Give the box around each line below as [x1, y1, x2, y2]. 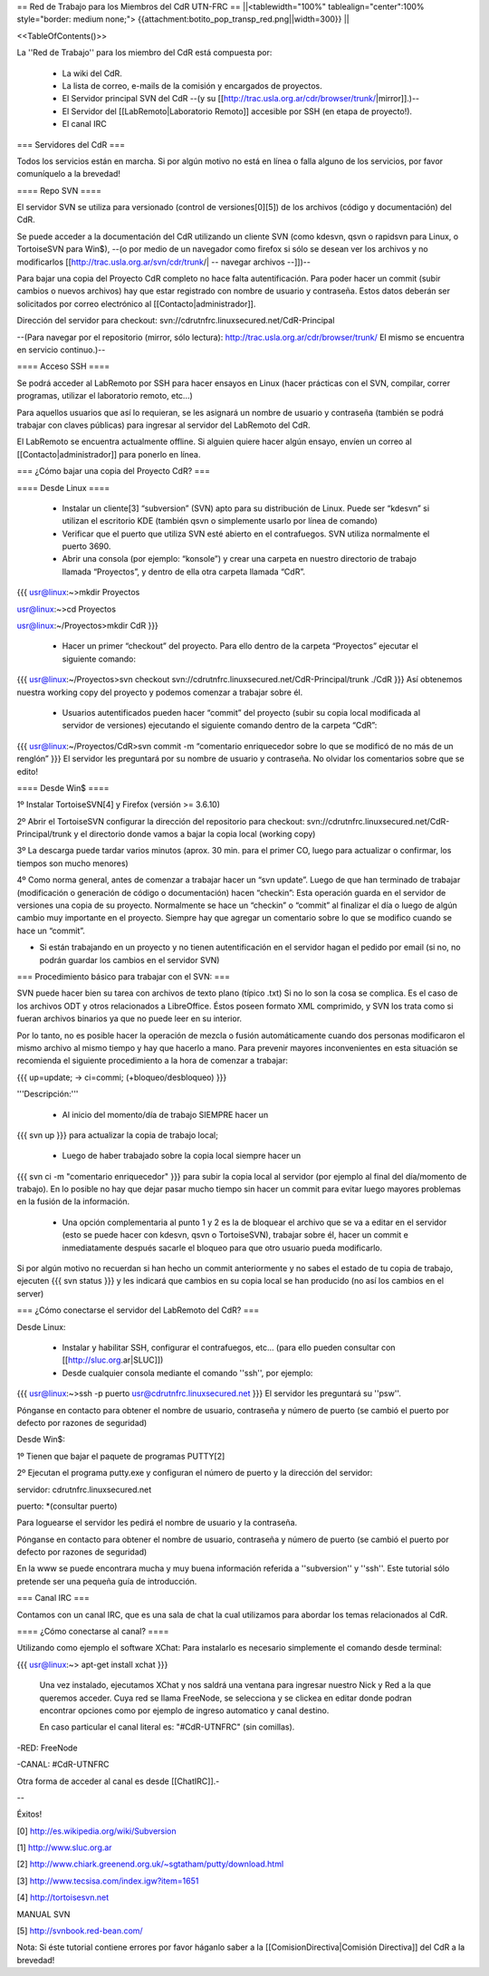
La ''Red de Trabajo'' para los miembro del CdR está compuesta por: [16, 47, 273, 58]
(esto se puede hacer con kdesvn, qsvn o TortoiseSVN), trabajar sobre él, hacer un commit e [62, 1229, 409, 1240]
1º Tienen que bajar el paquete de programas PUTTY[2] [16, 1451, 225, 1461]
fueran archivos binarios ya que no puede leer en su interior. [16, 1013, 243, 1024]
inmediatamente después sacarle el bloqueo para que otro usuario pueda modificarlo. [62, 1242, 383, 1253]
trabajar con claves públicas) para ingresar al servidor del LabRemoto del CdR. [16, 419, 312, 430]
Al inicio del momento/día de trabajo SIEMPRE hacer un [62, 1109, 269, 1120]
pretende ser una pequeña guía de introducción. [16, 1576, 197, 1586]
